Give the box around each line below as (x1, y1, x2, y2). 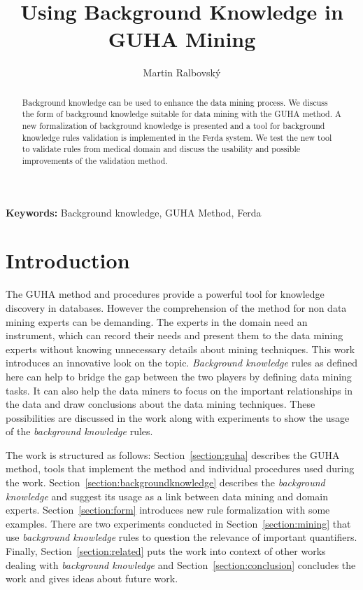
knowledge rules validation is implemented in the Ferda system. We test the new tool (22, 131, 332, 143)
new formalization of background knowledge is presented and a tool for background (22, 120, 325, 132)
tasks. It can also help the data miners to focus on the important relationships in (6, 383, 353, 397)
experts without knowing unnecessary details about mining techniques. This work (6, 341, 355, 356)
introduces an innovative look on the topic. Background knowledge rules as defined (6, 355, 357, 370)
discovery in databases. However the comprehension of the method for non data (6, 300, 347, 315)
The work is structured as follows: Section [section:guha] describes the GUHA (6, 447, 340, 462)
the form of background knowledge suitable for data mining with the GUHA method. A (22, 108, 341, 120)
